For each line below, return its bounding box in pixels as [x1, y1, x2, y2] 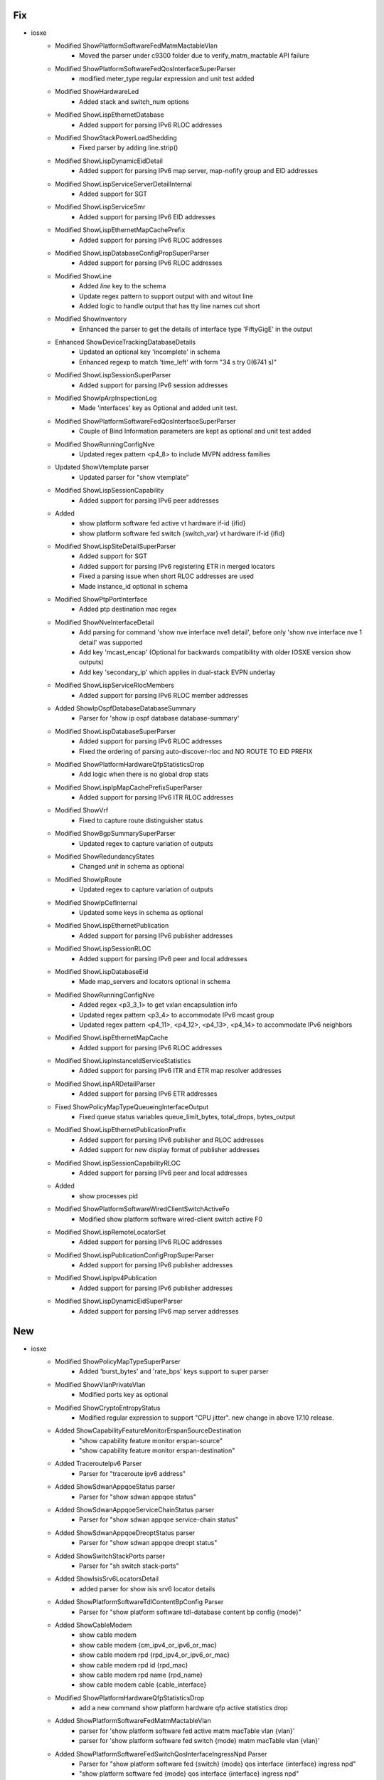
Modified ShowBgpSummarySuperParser [55, 829, 176, 838]
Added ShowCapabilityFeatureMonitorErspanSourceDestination [55, 1426, 242, 1435]
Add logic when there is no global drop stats [79, 770, 209, 779]
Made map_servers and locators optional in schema [79, 978, 230, 986]
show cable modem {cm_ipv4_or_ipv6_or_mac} [79, 1640, 217, 1649]
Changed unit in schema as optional [79, 862, 184, 871]
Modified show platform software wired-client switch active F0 [79, 1215, 263, 1223]
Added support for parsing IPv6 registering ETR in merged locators [79, 562, 275, 570]
